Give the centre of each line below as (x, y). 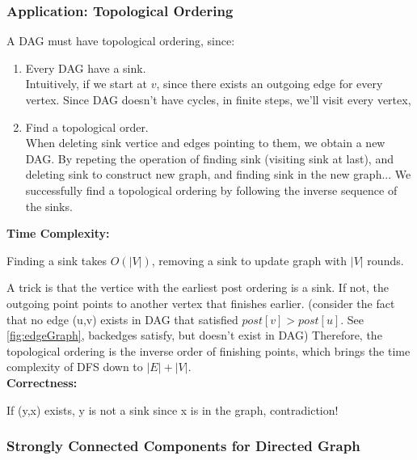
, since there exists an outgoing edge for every (270, 84)
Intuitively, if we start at (86, 84)
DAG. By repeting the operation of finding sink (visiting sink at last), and (209, 158)
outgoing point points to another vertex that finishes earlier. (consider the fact (201, 303)
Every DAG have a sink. (86, 68)
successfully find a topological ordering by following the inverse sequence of (211, 190)
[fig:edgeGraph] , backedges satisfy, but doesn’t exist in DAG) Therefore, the (194, 335)
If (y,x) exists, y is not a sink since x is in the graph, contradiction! (173, 409)
